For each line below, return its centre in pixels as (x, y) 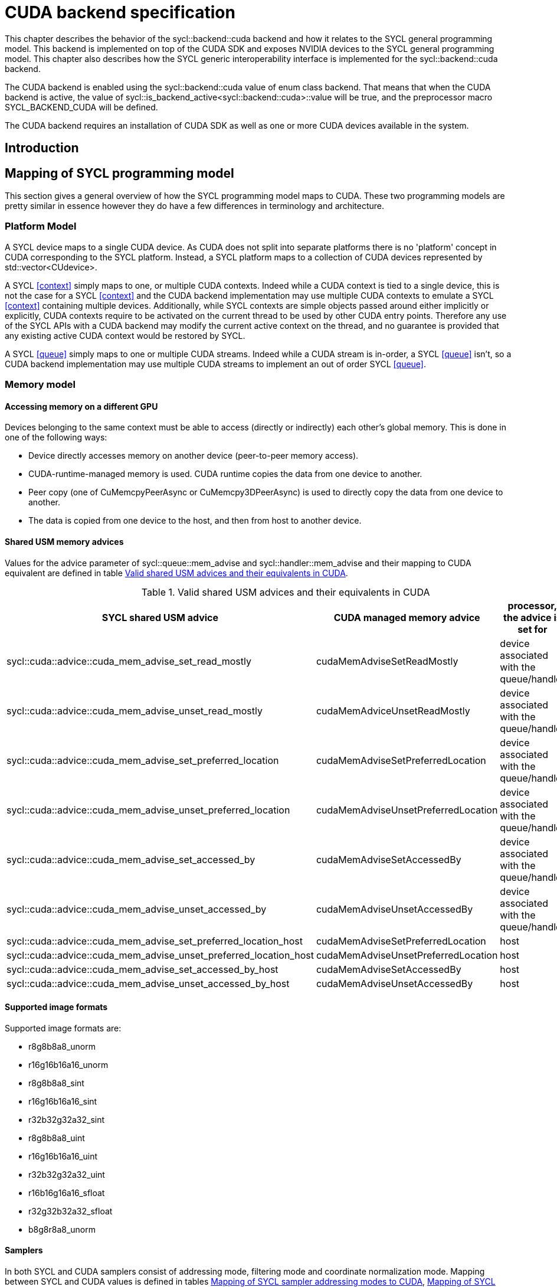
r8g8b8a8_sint (56, 1083)
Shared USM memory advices (64, 541)
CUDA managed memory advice (407, 617)
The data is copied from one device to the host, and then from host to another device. (195, 521)
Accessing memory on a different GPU (81, 406)
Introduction (42, 148)
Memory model (40, 385)
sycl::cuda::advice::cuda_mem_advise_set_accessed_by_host (142, 969)
